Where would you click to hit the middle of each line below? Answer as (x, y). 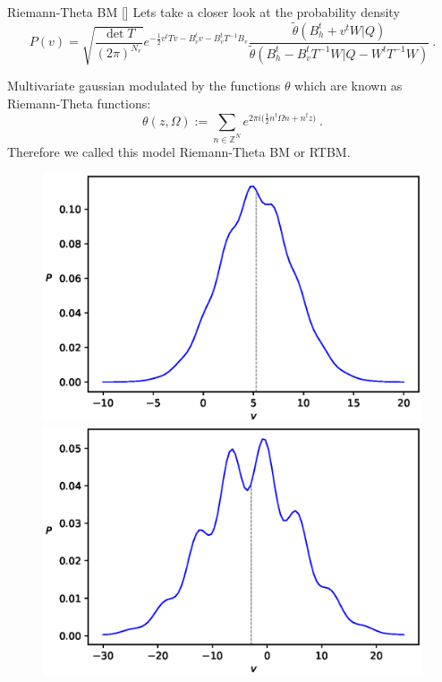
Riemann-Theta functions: (79, 103)
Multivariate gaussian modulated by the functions (144, 86)
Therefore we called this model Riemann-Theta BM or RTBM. (179, 151)
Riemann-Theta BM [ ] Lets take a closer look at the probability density (204, 12)
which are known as (348, 86)
